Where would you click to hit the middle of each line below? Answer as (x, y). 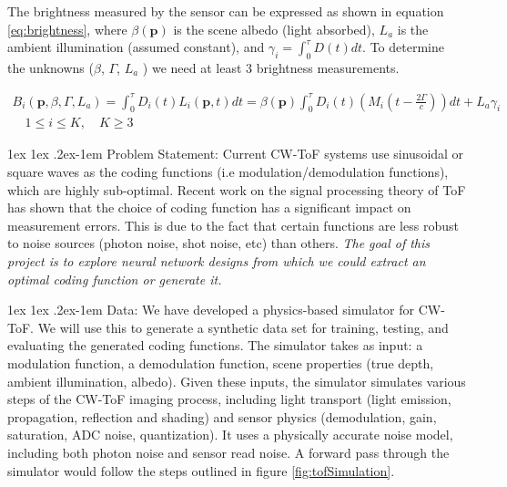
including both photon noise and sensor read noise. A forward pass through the (228, 452)
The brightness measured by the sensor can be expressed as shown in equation (226, 11)
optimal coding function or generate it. (115, 279)
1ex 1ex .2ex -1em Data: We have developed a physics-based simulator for (211, 310)
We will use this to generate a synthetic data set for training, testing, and (243, 327)
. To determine (403, 47)
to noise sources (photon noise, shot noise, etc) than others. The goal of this (219, 243)
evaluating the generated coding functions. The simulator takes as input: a (215, 345)
